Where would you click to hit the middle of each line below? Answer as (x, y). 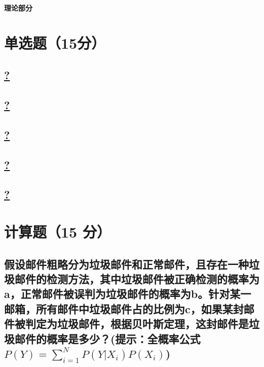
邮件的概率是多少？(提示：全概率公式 (107, 338)
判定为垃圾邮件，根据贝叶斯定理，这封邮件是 (137, 324)
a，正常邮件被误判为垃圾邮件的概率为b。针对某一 (128, 294)
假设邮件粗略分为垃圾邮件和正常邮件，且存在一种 (126, 264)
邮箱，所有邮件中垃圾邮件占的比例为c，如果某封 (124, 308)
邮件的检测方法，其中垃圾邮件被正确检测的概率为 (137, 279)
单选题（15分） (55, 42)
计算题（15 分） (58, 232)
